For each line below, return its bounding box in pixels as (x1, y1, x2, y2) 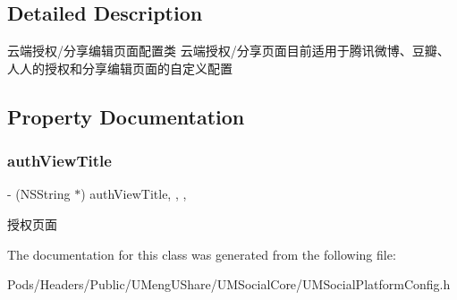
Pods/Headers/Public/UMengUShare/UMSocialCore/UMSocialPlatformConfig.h (7, 275, 451, 294)
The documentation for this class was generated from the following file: (7, 244, 396, 263)
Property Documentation (7, 102, 245, 130)
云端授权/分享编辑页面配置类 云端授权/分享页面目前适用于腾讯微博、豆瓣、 (7, 41, 450, 60)
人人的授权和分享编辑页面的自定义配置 (7, 58, 233, 77)
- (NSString (7, 184, 71, 203)
